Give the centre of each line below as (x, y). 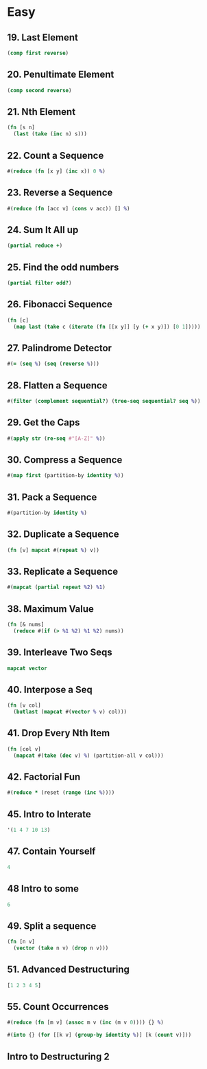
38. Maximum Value (51, 609)
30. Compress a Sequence (65, 460)
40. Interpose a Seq (50, 689)
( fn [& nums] (26, 625)
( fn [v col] (24, 705)
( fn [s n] (21, 128)
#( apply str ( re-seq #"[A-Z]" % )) (57, 438)
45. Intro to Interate (49, 814)
